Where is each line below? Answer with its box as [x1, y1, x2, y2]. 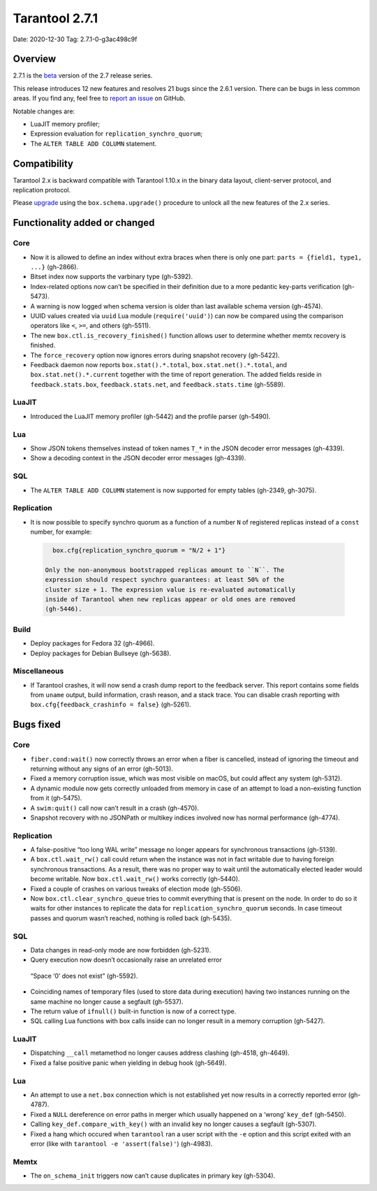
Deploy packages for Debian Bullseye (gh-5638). [30, 649, 171, 657]
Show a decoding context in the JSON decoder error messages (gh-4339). [30, 454, 246, 462]
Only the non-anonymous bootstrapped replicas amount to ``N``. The [45, 566, 285, 573]
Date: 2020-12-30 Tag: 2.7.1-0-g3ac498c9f [13, 35, 138, 43]
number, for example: [30, 528, 92, 536]
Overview [13, 53, 57, 65]
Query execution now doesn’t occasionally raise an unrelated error [30, 955, 223, 964]
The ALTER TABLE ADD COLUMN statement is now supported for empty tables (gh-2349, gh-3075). [30, 486, 317, 494]
